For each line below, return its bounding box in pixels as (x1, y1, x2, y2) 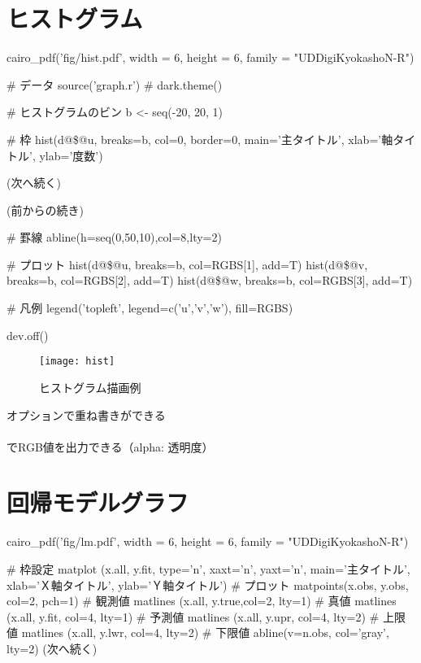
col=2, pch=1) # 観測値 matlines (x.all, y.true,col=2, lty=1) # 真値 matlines (7, 592, 397, 609)
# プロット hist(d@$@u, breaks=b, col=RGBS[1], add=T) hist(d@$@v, (7, 255, 368, 273)
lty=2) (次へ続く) (7, 639, 98, 656)
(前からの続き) (7, 201, 84, 218)
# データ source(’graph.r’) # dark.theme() (7, 76, 223, 93)
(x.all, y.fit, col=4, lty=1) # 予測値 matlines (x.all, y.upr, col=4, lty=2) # (7, 608, 380, 625)
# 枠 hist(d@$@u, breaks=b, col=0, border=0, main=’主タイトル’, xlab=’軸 (7, 130, 393, 147)
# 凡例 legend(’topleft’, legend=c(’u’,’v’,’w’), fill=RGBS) (7, 299, 293, 316)
